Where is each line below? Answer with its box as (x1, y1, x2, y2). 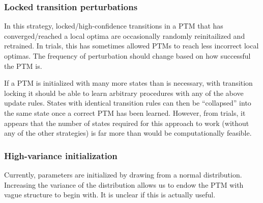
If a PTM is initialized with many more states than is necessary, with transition (4, 78, 253, 88)
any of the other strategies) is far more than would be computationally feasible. (4, 128, 252, 138)
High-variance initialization (4, 149, 118, 162)
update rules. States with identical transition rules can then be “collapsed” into (4, 97, 251, 108)
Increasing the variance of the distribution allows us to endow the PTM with (4, 179, 244, 190)
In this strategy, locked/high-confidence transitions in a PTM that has (4, 20, 223, 31)
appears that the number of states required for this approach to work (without (4, 117, 249, 128)
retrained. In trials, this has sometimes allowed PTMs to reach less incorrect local (4, 40, 259, 51)
